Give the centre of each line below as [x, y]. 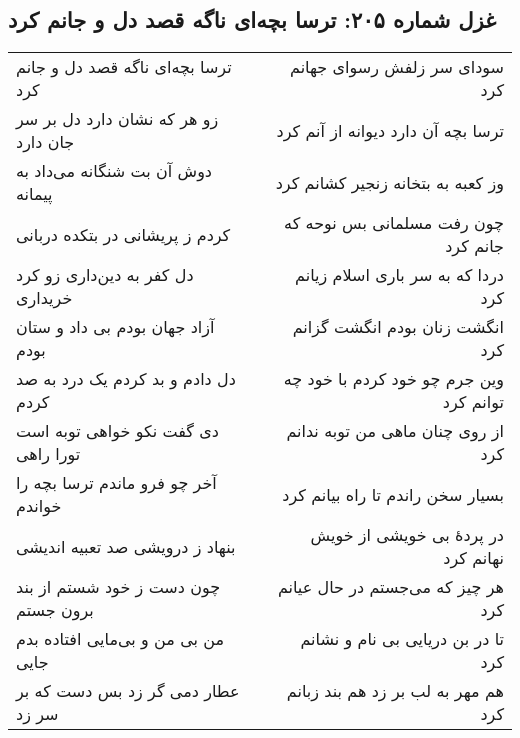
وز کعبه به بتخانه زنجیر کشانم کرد [389, 182]
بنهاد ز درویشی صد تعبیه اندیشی [126, 546]
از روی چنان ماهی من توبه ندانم [395, 431]
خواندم [39, 506]
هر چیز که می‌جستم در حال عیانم [390, 587]
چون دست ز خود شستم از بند [118, 587]
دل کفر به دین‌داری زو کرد [105, 275]
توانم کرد [473, 402]
